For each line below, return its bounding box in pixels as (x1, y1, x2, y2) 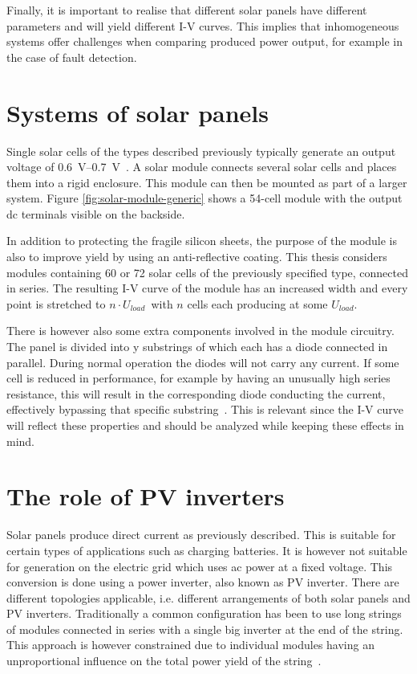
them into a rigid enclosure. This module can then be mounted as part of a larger (6, 174, 407, 190)
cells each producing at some (187, 295, 328, 312)
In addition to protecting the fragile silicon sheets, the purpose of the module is (6, 232, 398, 249)
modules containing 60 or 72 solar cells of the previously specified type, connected (6, 263, 408, 280)
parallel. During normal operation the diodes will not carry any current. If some (6, 353, 399, 370)
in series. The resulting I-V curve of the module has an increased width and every (6, 280, 408, 296)
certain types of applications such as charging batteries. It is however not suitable (6, 541, 407, 558)
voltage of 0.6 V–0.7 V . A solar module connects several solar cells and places (6, 158, 397, 175)
